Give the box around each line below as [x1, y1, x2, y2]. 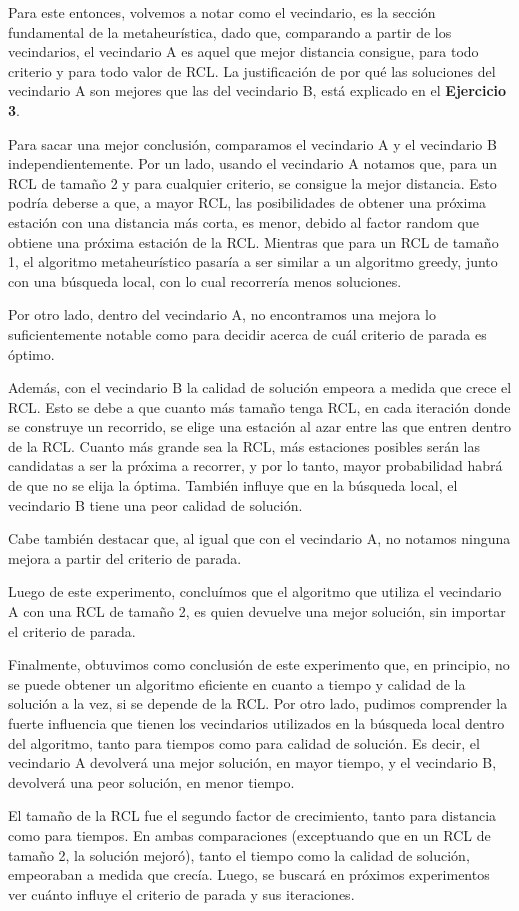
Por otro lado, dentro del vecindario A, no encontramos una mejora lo [8, 304, 436, 325]
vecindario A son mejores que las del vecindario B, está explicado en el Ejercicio [8, 80, 507, 101]
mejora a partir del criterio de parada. [8, 547, 242, 568]
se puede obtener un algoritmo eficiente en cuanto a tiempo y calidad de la [8, 673, 466, 694]
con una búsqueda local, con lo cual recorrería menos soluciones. [8, 270, 402, 291]
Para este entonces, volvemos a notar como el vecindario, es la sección [8, 2, 436, 22]
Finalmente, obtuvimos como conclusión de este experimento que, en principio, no [8, 654, 510, 675]
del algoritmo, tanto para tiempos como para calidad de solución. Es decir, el [8, 732, 480, 753]
